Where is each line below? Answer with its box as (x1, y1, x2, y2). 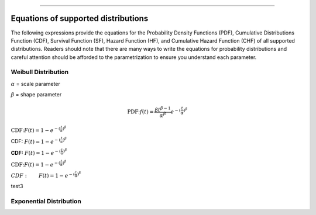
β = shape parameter (11, 91, 62, 98)
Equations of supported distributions (11, 13, 149, 23)
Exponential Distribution (11, 197, 81, 205)
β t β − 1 (154, 105, 171, 113)
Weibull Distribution (11, 68, 69, 76)
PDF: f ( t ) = (126, 109, 154, 115)
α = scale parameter (11, 80, 61, 87)
